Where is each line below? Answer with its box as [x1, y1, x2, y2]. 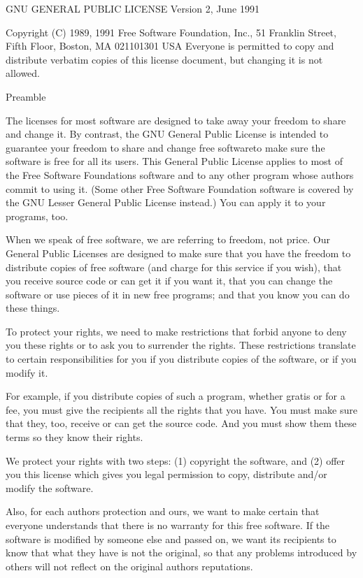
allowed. [6, 66, 40, 80]
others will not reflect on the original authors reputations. [6, 558, 253, 573]
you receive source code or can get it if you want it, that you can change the [6, 273, 333, 288]
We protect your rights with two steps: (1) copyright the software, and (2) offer [6, 453, 346, 468]
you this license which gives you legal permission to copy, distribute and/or [6, 467, 327, 482]
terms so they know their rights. [6, 430, 143, 445]
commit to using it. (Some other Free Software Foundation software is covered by [6, 181, 354, 196]
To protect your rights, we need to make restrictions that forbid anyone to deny [6, 324, 347, 338]
